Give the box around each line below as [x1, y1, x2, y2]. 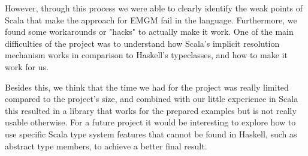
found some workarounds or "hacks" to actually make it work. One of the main [5, 25, 294, 38]
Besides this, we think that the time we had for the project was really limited [5, 80, 289, 93]
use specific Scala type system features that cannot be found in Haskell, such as [5, 127, 297, 140]
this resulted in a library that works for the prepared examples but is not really [5, 104, 297, 116]
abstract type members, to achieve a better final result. [5, 139, 207, 152]
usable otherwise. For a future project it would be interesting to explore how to [5, 116, 296, 128]
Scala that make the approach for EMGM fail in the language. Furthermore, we [5, 13, 297, 26]
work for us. [5, 60, 49, 73]
